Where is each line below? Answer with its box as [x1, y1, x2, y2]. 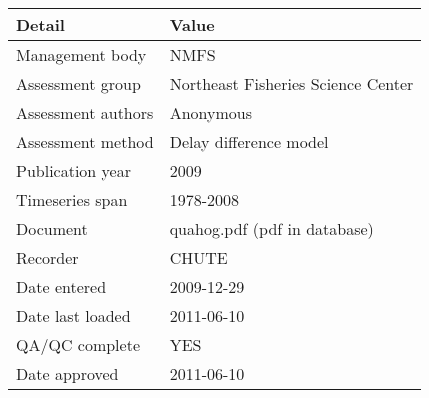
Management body [16, 43, 147, 66]
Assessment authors [16, 101, 154, 124]
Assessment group [16, 72, 141, 95]
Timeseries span [16, 188, 128, 211]
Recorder [16, 246, 79, 269]
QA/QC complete [16, 333, 140, 356]
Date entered [16, 275, 107, 298]
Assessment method [16, 130, 154, 153]
